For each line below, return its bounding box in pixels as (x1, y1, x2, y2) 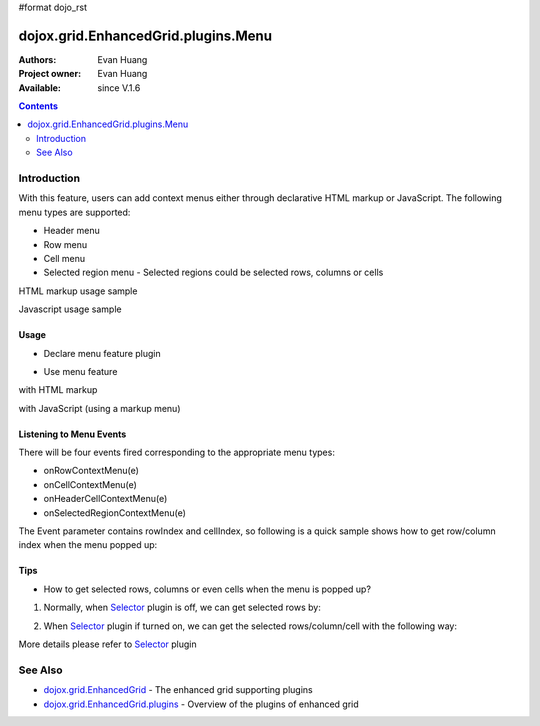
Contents (18, 100, 59, 112)
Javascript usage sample (18, 303, 122, 315)
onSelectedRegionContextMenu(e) (43, 506, 187, 519)
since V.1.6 (97, 81, 141, 94)
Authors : (18, 53, 57, 65)
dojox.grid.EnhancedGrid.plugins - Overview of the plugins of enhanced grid (43, 698, 359, 710)
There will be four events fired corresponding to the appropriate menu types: (18, 446, 335, 459)
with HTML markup (18, 384, 98, 396)
